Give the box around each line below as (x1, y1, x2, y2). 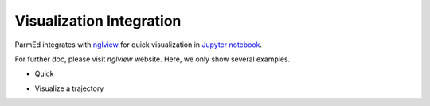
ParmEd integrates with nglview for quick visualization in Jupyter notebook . (14, 40, 263, 49)
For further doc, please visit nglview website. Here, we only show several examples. (14, 54, 291, 64)
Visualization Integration (14, 12, 182, 29)
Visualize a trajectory (34, 84, 104, 93)
